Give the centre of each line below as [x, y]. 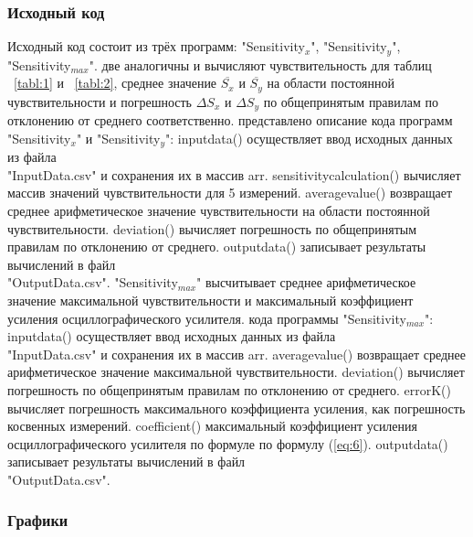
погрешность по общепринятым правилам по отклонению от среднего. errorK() [229, 389]
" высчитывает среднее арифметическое [306, 282]
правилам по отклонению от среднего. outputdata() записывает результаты [217, 247]
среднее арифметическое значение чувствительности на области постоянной [219, 210]
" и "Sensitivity [118, 138]
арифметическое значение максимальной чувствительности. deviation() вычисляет [236, 372]
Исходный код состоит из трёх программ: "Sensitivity [156, 46]
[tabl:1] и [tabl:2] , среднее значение [116, 83]
